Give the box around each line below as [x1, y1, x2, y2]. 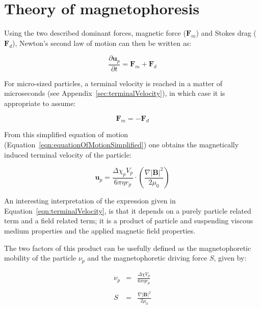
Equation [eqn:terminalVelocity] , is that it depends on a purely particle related [4, 205, 251, 216]
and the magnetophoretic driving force [87, 252, 207, 263]
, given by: [214, 252, 247, 263]
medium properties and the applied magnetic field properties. [4, 225, 196, 236]
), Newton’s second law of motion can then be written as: [12, 37, 192, 48]
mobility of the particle [4, 252, 76, 263]
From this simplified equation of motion [4, 129, 128, 140]
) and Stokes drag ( [196, 28, 256, 38]
